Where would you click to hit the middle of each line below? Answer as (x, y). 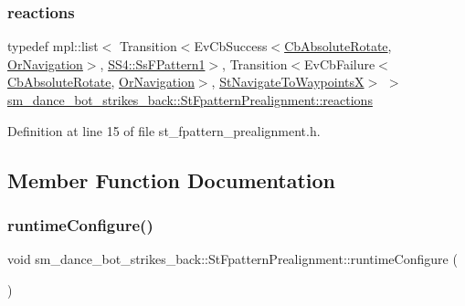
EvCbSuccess (231, 46)
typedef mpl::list (53, 46)
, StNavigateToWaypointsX (288, 82)
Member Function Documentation (172, 179)
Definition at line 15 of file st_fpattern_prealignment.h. (164, 130)
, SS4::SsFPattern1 (153, 63)
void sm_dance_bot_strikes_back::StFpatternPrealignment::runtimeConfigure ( (232, 259)
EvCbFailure (340, 63)
